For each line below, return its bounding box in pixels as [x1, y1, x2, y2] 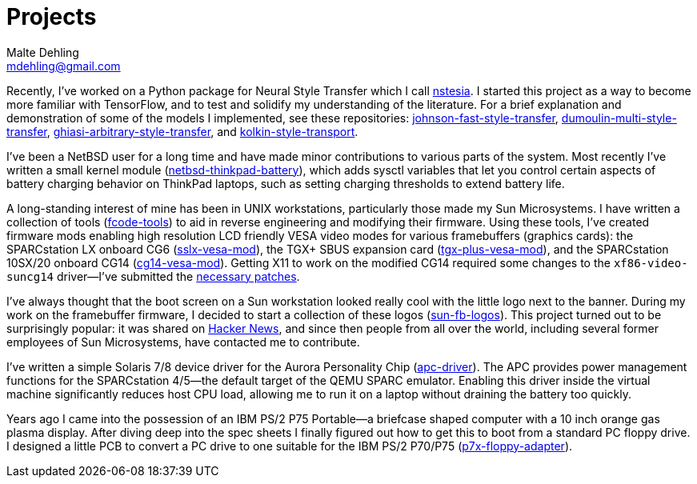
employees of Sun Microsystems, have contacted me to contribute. [6, 334, 360, 349]
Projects [6, 3, 97, 30]
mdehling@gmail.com [6, 58, 121, 73]
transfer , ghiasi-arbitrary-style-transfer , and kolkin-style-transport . [6, 124, 359, 138]
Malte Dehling [6, 45, 79, 59]
